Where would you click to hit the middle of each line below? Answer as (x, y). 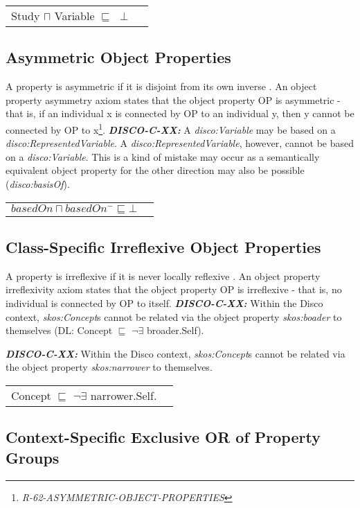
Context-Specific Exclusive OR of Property (163, 437)
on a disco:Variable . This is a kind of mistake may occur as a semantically (163, 156)
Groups (33, 457)
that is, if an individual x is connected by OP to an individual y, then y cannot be (180, 113)
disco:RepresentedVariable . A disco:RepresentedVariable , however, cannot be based (180, 143)
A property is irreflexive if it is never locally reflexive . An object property (163, 275)
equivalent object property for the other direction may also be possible (155, 170)
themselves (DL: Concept (59, 330)
